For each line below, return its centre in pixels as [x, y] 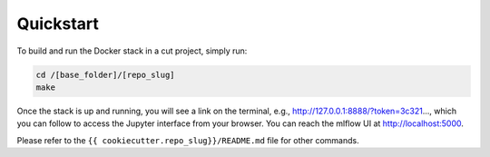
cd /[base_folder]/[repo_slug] [106, 74]
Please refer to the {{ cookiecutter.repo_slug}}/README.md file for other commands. [188, 140]
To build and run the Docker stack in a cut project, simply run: [132, 51]
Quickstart [58, 24]
